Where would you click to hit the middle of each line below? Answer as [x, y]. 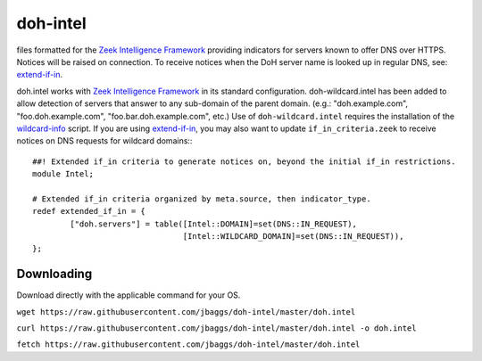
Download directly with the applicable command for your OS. [129, 295]
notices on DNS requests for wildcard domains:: [104, 141]
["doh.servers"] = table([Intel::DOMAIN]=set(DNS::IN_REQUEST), [213, 224]
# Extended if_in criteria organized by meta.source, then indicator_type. [202, 199]
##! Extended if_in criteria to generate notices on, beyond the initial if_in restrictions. [244, 161]
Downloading [54, 274]
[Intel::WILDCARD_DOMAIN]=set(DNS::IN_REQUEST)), [293, 237]
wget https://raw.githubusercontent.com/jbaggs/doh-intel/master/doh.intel [186, 312]
